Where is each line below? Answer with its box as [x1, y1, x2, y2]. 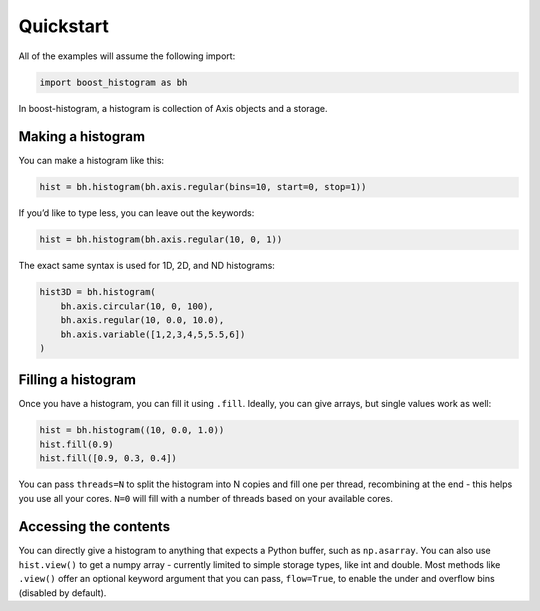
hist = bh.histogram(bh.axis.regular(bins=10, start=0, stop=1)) [39, 181, 367, 193]
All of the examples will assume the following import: [18, 50, 236, 62]
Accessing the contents [18, 518, 170, 535]
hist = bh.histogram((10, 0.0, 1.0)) [39, 425, 225, 436]
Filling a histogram [18, 371, 137, 389]
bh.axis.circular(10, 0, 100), [60, 300, 214, 312]
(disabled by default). [18, 586, 107, 599]
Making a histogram [18, 128, 145, 145]
